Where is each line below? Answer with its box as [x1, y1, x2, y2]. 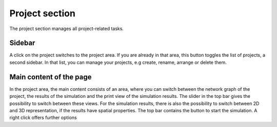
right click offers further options [9, 115, 77, 121]
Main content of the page [9, 72, 92, 81]
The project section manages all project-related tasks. [9, 26, 124, 32]
